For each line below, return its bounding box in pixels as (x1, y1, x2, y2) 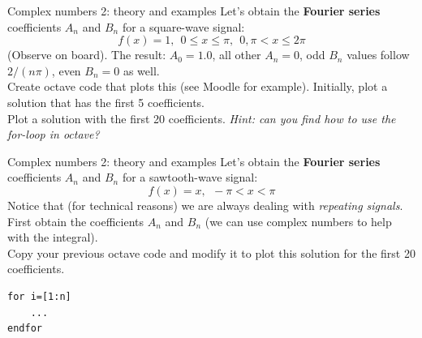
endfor (7, 323, 42, 335)
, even (51, 62, 81, 79)
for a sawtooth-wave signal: (122, 169, 258, 186)
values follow (347, 46, 410, 63)
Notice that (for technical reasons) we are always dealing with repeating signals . (7, 196, 403, 213)
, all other (212, 46, 261, 63)
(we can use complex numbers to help (205, 212, 392, 229)
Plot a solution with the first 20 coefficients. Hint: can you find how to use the (7, 109, 396, 126)
